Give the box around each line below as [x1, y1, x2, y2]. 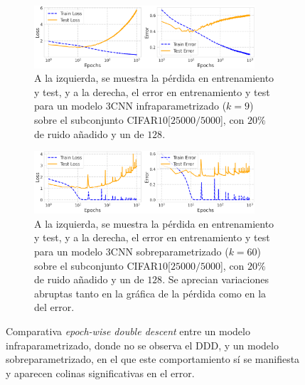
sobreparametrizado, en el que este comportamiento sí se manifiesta [6, 352, 300, 366]
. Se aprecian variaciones [162, 272, 269, 287]
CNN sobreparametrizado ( [110, 243, 229, 258]
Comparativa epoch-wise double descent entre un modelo [6, 323, 250, 338]
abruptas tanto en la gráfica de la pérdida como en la [34, 285, 267, 300]
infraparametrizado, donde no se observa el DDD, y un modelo [6, 337, 279, 352]
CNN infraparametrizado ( [110, 98, 227, 113]
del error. [34, 300, 75, 315]
